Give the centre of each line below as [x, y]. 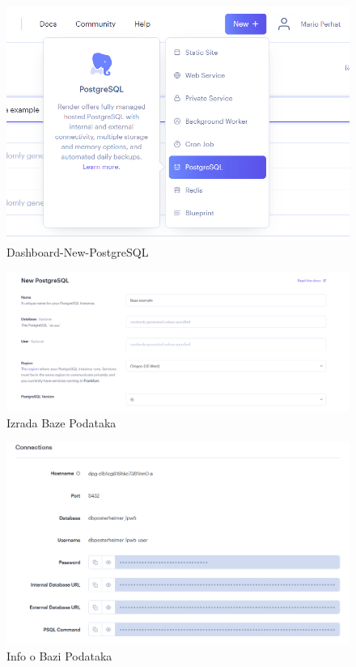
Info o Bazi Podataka [59, 655]
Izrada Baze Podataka [61, 422]
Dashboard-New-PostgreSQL [78, 251]
